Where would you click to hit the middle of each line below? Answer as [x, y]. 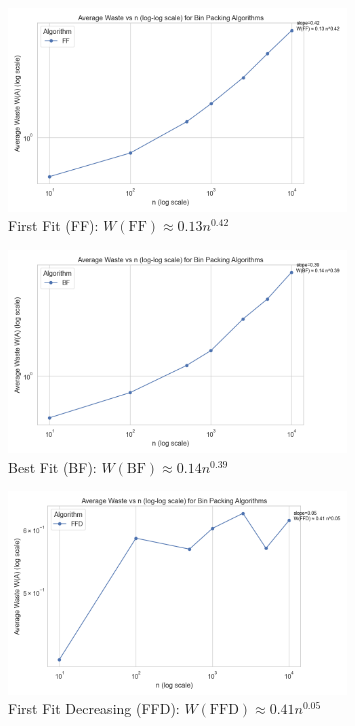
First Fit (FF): [53, 225]
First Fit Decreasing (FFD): [94, 708]
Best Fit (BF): [52, 466]
